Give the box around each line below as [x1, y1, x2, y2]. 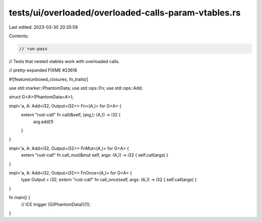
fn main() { [9, 194, 31, 201]
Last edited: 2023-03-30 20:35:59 [9, 24, 78, 30]
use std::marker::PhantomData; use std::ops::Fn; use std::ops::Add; [9, 85, 143, 91]
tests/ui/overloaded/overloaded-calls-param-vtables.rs [9, 7, 241, 18]
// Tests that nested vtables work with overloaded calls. [9, 58, 120, 64]
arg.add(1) [33, 119, 54, 125]
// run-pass [19, 46, 48, 51]
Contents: [9, 33, 29, 39]
